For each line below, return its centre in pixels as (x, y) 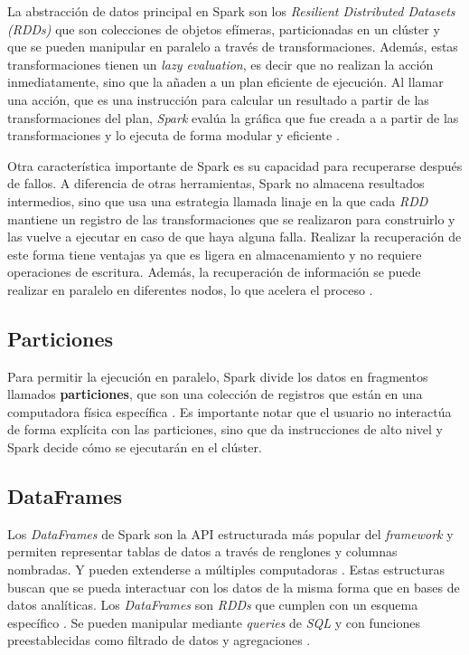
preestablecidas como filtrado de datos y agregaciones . (159, 640)
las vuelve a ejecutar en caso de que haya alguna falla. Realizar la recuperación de (234, 237)
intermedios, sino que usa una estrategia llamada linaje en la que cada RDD (218, 200)
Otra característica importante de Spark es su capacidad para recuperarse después (235, 165)
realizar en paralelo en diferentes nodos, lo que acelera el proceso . (190, 289)
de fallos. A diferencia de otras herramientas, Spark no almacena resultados (216, 183)
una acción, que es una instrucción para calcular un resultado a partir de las (218, 99)
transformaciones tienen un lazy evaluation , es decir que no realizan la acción (220, 64)
